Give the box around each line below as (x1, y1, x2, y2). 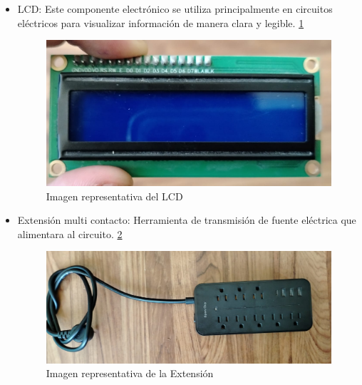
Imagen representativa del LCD (46, 188, 183, 203)
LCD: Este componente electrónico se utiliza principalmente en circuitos (17, 1, 333, 16)
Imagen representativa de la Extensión (46, 366, 214, 381)
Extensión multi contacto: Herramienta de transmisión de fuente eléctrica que (17, 212, 356, 227)
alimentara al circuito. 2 (17, 226, 123, 241)
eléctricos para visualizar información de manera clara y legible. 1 (17, 15, 304, 30)
